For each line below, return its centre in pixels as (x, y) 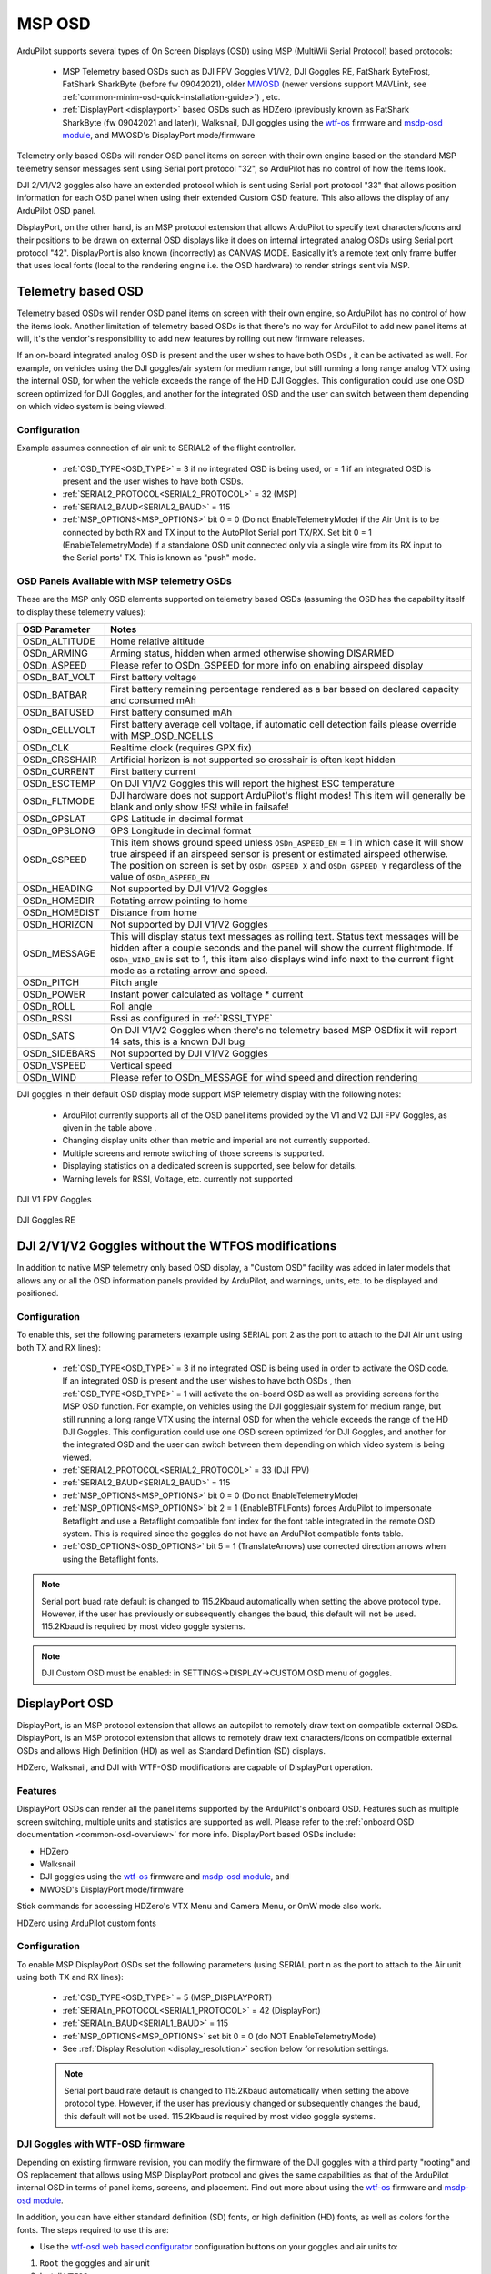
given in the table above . (110, 1128)
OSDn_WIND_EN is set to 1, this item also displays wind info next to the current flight (282, 960)
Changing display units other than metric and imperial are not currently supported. (216, 1141)
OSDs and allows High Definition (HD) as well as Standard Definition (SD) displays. (171, 1750)
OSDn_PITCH (51, 982)
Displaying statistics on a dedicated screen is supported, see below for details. (210, 1166)
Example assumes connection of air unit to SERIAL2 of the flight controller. (156, 448)
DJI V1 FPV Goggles (54, 1199)
